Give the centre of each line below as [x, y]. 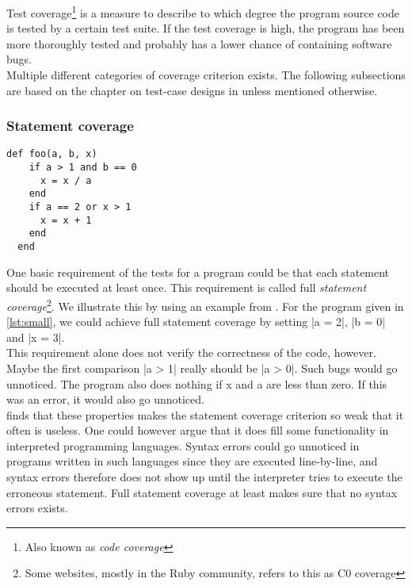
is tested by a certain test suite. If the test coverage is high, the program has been [206, 28]
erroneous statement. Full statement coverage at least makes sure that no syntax [202, 492]
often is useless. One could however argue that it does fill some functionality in [198, 430]
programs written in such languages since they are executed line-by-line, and [192, 461]
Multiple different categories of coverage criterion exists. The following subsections [206, 75]
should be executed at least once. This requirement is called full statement [187, 287]
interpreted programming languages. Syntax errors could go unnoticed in [183, 445]
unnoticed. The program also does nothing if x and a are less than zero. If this [197, 383]
